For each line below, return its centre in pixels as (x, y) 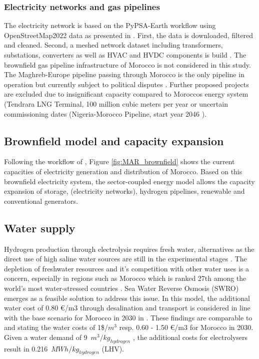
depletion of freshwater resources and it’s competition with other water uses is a (126, 268)
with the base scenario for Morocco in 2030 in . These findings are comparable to (128, 317)
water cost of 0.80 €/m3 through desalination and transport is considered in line (127, 308)
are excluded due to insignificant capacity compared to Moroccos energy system (126, 94)
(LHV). (113, 348)
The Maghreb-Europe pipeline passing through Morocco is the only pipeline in (124, 74)
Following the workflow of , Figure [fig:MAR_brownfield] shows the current (119, 161)
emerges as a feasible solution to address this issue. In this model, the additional (127, 298)
